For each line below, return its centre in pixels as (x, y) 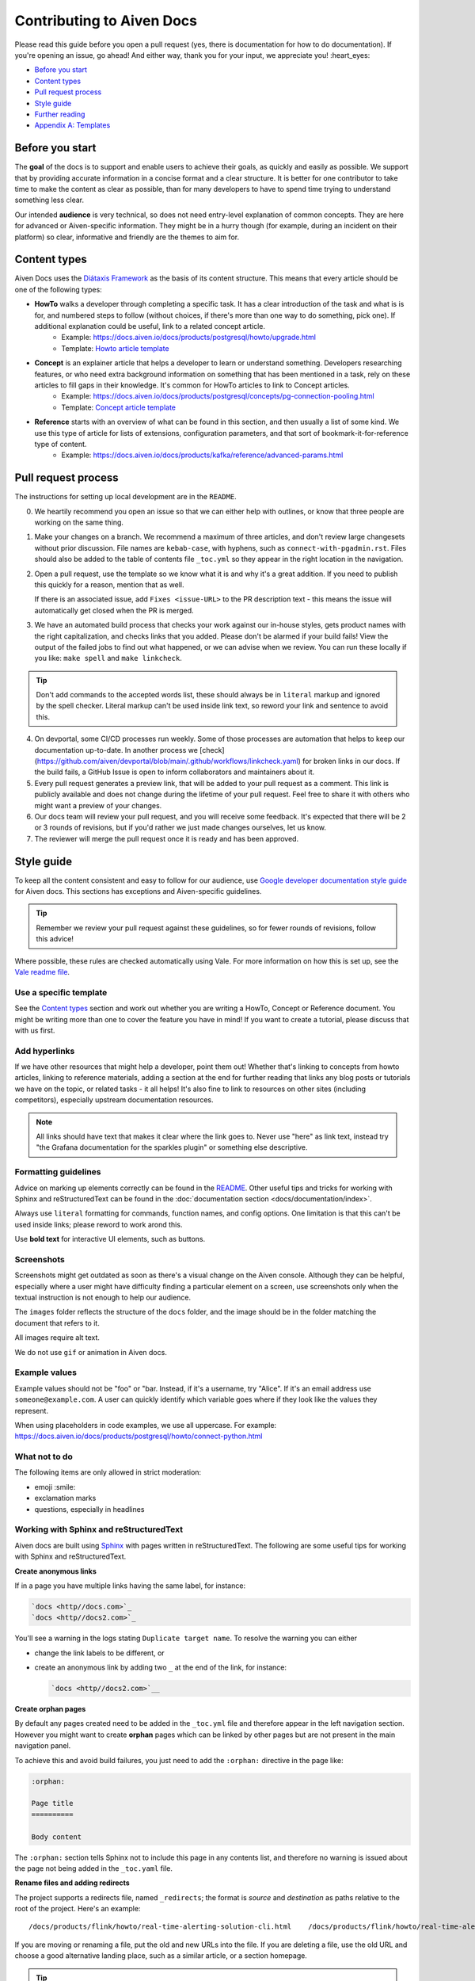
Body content (57, 1837)
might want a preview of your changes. (98, 805)
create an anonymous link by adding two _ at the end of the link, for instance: (161, 1667)
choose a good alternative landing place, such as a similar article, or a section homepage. (161, 1956)
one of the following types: (58, 289)
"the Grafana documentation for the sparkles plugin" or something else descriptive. (172, 1147)
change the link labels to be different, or (100, 1653)
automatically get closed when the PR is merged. (114, 610)
